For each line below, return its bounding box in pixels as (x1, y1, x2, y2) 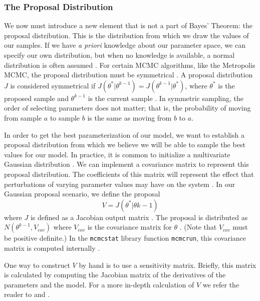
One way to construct (4, 259, 70, 270)
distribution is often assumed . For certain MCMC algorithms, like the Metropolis (4, 59, 255, 70)
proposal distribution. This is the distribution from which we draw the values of (4, 30, 249, 40)
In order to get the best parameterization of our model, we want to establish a (4, 129, 244, 140)
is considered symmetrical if (10, 80, 96, 90)
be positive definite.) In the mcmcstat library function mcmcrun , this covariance (4, 233, 246, 243)
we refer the (202, 279, 239, 289)
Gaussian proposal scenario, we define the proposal (4, 188, 160, 199)
